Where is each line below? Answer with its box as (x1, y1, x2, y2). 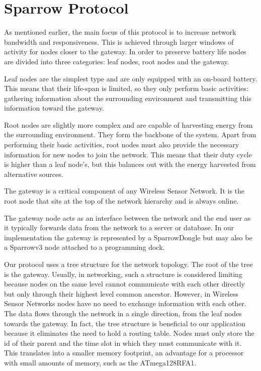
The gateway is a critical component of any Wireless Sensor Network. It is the (4, 185, 245, 196)
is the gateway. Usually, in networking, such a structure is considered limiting (4, 268, 242, 279)
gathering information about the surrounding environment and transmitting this (4, 92, 251, 103)
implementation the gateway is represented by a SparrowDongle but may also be (4, 232, 252, 242)
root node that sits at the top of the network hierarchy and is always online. (4, 196, 239, 206)
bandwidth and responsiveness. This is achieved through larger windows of (4, 36, 234, 47)
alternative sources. (4, 168, 63, 179)
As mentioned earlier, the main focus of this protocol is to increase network (4, 27, 236, 37)
